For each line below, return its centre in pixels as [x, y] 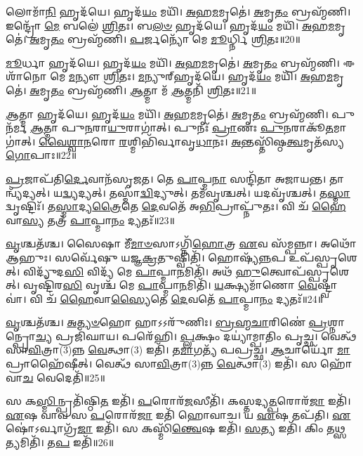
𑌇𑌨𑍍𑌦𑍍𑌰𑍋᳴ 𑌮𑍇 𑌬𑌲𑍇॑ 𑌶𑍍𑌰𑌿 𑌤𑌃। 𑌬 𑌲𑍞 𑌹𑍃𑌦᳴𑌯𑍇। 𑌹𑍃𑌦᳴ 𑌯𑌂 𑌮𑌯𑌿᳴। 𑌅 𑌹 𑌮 [170, 25]
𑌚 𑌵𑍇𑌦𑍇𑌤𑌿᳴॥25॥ [64, 377]
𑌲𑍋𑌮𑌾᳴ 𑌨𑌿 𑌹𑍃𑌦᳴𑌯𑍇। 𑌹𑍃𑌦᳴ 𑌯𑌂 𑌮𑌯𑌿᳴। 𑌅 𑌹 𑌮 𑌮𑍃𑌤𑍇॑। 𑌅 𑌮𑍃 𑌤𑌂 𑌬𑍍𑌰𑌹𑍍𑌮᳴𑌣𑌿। [178, 11]
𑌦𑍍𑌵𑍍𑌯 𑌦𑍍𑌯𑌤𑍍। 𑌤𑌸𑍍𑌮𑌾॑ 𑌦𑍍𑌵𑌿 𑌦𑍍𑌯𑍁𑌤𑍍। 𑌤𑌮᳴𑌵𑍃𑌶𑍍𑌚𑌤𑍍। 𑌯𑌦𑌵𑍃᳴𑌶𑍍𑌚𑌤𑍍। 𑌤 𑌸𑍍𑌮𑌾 [206, 192]
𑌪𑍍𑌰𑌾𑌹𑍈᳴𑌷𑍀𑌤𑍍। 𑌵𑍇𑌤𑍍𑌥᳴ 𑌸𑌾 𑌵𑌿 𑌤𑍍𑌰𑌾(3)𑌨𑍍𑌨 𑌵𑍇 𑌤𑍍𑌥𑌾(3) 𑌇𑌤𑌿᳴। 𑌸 [161, 364]
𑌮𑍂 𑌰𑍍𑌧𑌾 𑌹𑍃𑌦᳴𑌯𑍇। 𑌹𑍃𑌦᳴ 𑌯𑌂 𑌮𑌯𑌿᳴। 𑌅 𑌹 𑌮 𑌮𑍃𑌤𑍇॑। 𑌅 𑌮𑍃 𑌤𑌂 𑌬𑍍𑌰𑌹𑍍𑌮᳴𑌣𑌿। [173, 62]
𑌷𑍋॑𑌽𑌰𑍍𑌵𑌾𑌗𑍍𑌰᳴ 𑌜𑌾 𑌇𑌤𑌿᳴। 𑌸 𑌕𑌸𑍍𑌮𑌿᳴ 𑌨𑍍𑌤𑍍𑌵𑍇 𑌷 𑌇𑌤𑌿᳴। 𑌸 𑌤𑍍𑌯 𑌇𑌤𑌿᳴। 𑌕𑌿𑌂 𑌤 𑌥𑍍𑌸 [176, 428]
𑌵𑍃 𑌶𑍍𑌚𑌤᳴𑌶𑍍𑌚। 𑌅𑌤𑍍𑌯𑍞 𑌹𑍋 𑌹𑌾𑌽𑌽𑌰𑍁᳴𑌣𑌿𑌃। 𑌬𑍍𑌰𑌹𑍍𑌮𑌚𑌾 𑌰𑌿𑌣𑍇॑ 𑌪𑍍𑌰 [167, 322]
